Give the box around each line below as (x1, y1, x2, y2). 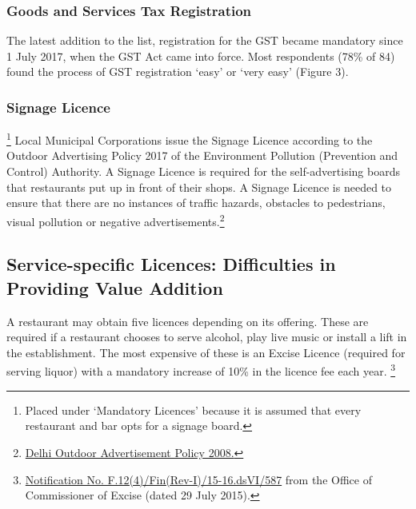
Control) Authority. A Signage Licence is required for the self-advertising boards (6, 163, 400, 180)
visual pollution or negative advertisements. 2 (6, 210, 225, 229)
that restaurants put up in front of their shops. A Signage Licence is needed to (6, 178, 392, 195)
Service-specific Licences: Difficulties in (6, 252, 336, 276)
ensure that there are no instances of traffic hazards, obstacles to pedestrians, (6, 194, 386, 211)
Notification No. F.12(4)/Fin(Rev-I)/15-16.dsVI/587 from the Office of (25, 471, 372, 487)
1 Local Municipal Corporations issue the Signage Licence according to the (6, 129, 373, 148)
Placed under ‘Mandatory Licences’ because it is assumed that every (25, 401, 362, 418)
